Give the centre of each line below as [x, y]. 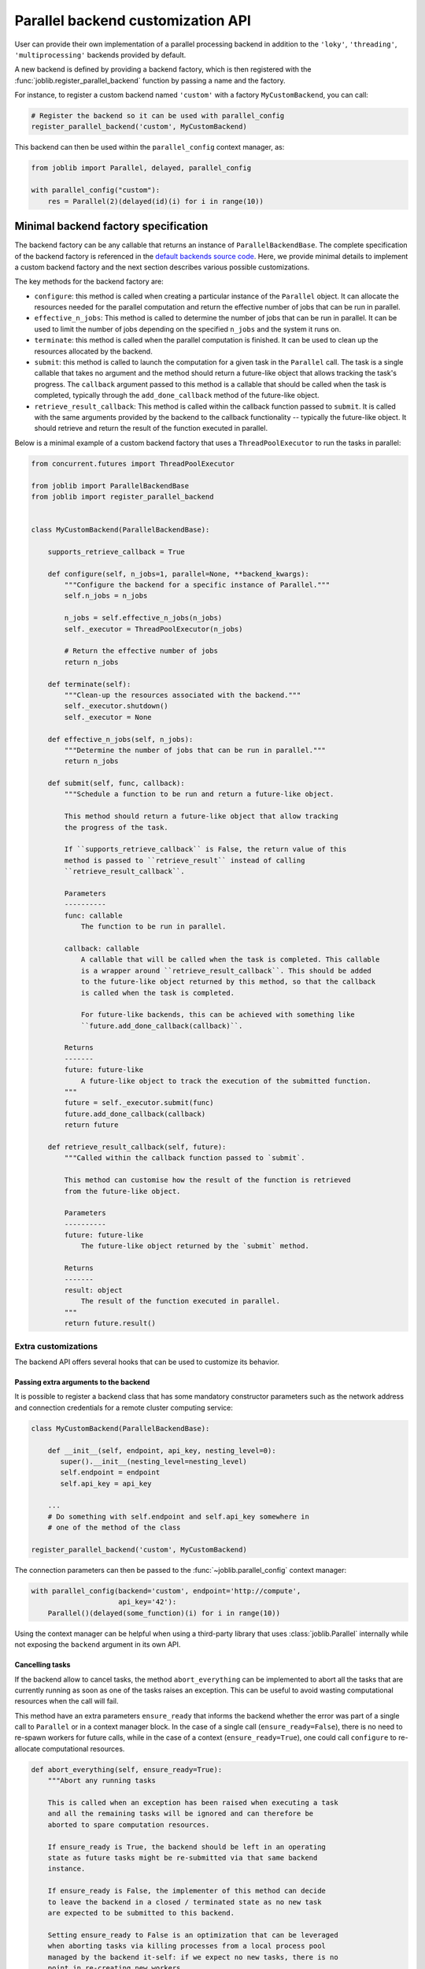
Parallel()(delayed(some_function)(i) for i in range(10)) [164, 1613]
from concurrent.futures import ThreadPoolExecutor [133, 464]
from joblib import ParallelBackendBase [110, 486]
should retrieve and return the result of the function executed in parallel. [151, 428]
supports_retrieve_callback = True [116, 552]
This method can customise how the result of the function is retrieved [207, 1180]
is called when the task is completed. [158, 993]
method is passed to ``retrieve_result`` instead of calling [185, 860]
